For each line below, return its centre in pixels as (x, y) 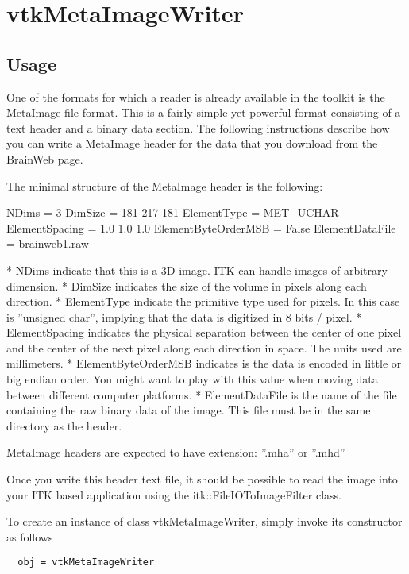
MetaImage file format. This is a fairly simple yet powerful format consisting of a (204, 112)
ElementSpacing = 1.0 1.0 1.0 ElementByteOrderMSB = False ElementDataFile (201, 227)
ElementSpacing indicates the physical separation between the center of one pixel (204, 332)
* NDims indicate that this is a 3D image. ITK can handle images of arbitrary (197, 270)
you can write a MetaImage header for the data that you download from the (192, 143)
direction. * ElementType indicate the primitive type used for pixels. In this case (203, 301)
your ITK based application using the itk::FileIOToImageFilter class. (174, 494)
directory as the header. (64, 425)
